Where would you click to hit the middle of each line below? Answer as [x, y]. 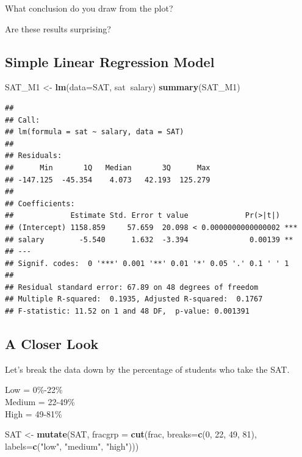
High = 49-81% [34, 413]
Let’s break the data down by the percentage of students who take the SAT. [147, 369]
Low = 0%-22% [34, 390]
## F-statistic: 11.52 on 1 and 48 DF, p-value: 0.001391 [127, 311]
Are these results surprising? [58, 28]
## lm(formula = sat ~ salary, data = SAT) [95, 132]
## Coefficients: [40, 203]
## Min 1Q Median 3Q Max [108, 167]
